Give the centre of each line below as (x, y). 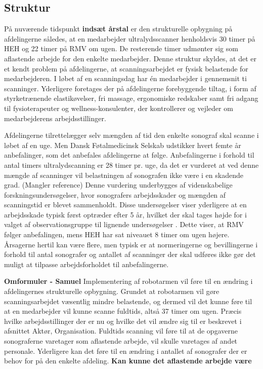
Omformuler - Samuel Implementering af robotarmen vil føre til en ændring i (128, 281)
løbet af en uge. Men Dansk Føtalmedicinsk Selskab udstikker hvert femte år (123, 145)
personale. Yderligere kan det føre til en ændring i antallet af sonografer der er (126, 350)
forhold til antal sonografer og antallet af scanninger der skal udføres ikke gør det (130, 254)
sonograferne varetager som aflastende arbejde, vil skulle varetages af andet (121, 341)
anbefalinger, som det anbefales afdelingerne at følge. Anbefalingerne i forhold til (129, 155)
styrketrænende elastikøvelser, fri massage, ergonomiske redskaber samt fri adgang (131, 98)
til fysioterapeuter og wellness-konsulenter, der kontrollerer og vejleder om (119, 108)
